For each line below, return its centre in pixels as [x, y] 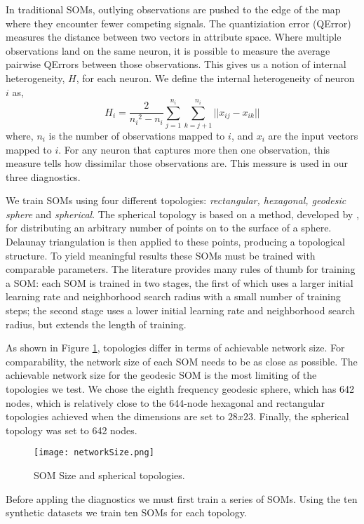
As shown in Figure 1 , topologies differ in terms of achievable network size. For [175, 348]
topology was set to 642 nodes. [72, 430]
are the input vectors [313, 135]
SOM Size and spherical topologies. [109, 475]
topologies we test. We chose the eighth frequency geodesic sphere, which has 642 [180, 389]
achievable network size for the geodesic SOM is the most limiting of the [161, 375]
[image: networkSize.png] [94, 453]
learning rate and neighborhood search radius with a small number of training [173, 296]
